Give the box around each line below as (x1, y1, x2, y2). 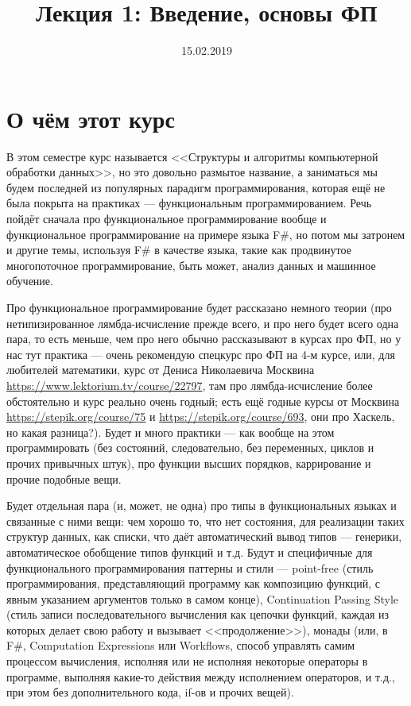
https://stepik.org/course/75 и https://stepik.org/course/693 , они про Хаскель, (6, 408, 395, 425)
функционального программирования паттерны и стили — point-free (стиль (6, 559, 374, 576)
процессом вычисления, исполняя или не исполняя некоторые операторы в (6, 653, 368, 669)
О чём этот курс (6, 102, 175, 134)
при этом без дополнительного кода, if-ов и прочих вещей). (6, 684, 294, 700)
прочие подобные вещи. (6, 470, 122, 487)
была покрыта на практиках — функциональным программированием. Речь (6, 195, 372, 211)
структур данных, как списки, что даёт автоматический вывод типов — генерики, (6, 528, 402, 545)
